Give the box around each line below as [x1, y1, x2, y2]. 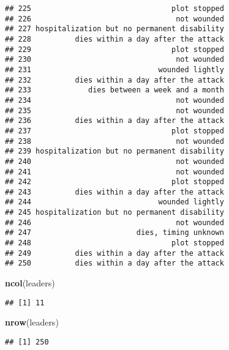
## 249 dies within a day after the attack [5, 248, 224, 258]
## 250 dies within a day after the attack [5, 259, 224, 268]
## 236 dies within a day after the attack [5, 116, 224, 125]
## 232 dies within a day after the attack [5, 75, 224, 84]
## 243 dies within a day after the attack [5, 187, 224, 196]
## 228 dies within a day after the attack [5, 34, 224, 43]
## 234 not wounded [5, 95, 224, 105]
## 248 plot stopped [5, 239, 224, 248]
